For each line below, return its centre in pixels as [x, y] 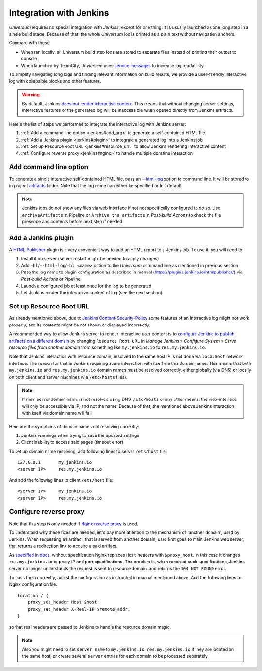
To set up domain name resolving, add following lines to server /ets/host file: [88, 451]
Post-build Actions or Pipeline [51, 279]
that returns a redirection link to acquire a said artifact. [63, 546]
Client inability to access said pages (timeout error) [72, 442]
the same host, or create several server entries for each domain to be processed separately [115, 656]
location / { [33, 596]
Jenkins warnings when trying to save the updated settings [80, 435]
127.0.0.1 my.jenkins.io [55, 462]
